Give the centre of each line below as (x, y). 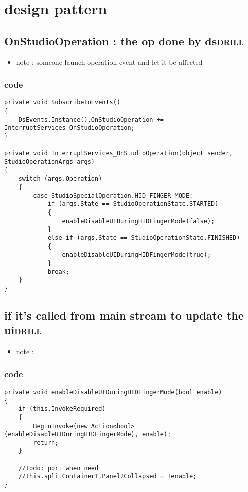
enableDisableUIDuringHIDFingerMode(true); (137, 255)
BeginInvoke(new (60, 426)
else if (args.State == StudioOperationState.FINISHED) (144, 238)
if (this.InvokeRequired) (62, 409)
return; (46, 443)
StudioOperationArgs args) (49, 162)
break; (58, 272)
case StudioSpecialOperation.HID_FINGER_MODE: (113, 196)
